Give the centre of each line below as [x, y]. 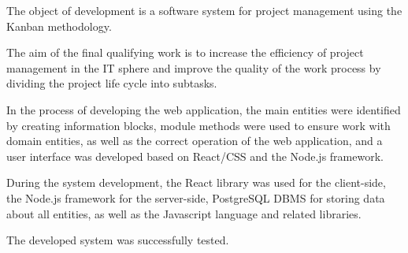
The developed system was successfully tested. [118, 240]
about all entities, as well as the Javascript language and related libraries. [184, 213]
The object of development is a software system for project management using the [204, 10]
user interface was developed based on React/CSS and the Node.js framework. [195, 156]
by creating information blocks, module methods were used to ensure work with [198, 125]
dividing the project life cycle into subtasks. [112, 83]
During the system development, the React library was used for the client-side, [196, 182]
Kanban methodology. [59, 26]
